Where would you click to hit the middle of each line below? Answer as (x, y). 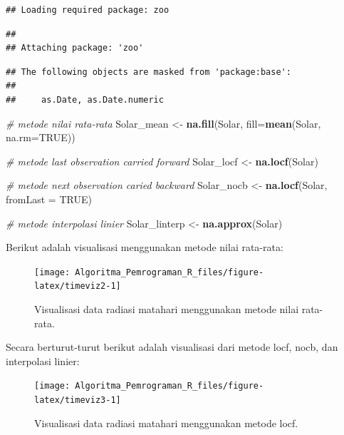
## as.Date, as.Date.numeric (85, 99)
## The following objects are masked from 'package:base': (148, 72)
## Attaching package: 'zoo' (75, 48)
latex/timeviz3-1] (78, 400)
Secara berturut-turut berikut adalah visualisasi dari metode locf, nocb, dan (172, 347)
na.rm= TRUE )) (41, 137)
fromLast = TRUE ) (49, 199)
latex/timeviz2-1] (78, 286)
